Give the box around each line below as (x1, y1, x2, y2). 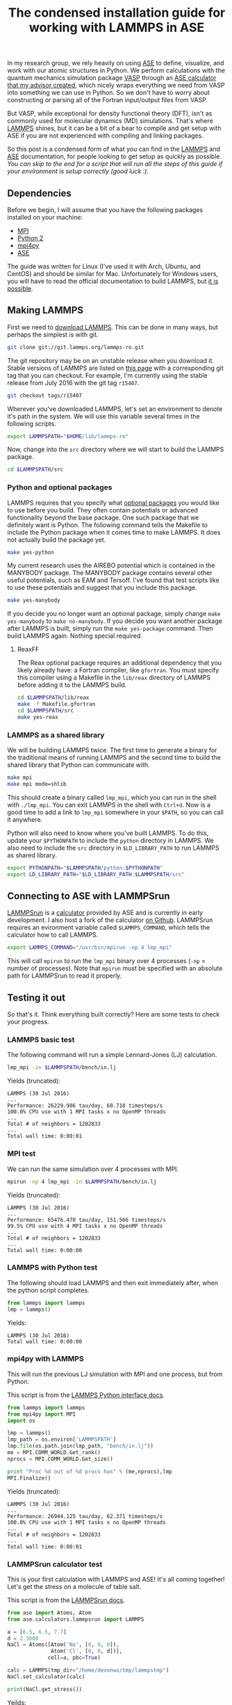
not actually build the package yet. (7, 535, 106, 544)
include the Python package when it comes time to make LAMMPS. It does (7, 528, 221, 536)
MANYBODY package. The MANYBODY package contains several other (7, 569, 213, 577)
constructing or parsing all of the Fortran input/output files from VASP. (7, 96, 208, 104)
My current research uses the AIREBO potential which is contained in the (7, 561, 215, 569)
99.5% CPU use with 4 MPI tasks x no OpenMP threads (7, 1222, 163, 1229)
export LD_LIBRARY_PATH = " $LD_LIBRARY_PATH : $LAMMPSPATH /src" (7, 871, 185, 878)
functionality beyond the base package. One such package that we (7, 513, 199, 522)
